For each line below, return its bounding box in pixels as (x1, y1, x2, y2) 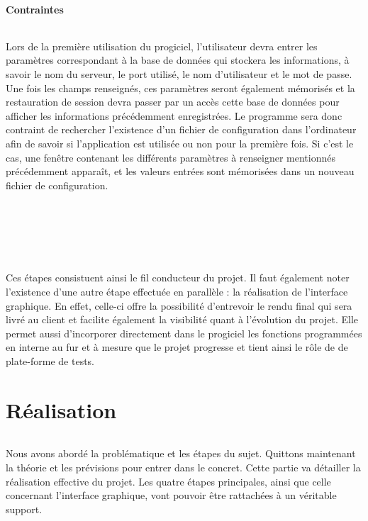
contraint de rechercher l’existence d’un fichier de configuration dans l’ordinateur (6, 122, 357, 137)
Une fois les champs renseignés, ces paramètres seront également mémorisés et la (6, 80, 355, 95)
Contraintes (6, 1, 64, 16)
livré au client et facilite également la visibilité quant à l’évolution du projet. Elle (6, 312, 358, 327)
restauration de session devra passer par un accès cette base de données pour (6, 94, 340, 109)
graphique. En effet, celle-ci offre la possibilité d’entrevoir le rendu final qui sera (6, 298, 352, 313)
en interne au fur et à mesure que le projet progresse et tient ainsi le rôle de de (6, 340, 348, 354)
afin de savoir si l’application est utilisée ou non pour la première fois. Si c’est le (6, 135, 354, 150)
